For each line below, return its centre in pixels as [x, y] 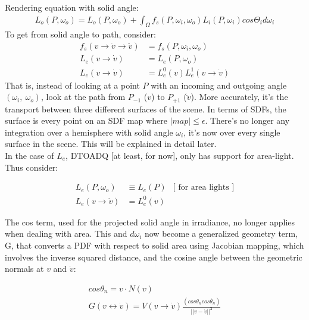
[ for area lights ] [204, 188]
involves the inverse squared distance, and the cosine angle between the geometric [154, 257]
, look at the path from [83, 97]
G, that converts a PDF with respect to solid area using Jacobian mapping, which [154, 245]
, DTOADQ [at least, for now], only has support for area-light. [180, 156]
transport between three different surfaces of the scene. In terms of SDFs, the [146, 109]
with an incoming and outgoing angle [219, 85]
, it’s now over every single [232, 132]
